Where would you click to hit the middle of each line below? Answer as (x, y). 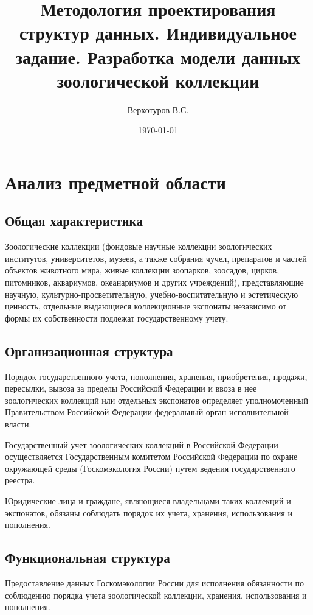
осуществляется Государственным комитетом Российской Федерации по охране (151, 456)
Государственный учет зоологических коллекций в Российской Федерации (142, 444)
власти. (18, 424)
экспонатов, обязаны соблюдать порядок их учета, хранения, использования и (149, 512)
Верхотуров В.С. (158, 109)
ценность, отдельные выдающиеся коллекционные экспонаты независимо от (146, 306)
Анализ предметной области (115, 182)
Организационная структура (89, 350)
